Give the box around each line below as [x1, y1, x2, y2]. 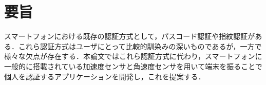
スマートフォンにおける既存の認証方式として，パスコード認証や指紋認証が [4, 31, 255, 41]
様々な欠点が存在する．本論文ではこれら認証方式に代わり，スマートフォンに [4, 51, 262, 61]
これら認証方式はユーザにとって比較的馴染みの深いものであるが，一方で [18, 40, 262, 51]
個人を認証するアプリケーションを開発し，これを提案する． [4, 71, 205, 81]
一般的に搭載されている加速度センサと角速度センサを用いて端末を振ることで [4, 60, 262, 71]
